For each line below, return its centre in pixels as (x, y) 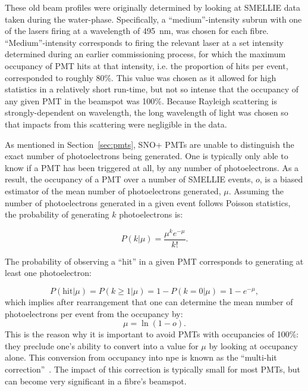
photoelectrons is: (151, 214)
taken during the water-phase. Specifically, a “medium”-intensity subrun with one (153, 19)
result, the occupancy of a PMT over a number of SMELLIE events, (129, 179)
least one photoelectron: (48, 273)
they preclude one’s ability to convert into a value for (102, 345)
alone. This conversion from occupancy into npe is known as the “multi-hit (141, 357)
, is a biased (281, 179)
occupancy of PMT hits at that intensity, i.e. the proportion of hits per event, (147, 65)
